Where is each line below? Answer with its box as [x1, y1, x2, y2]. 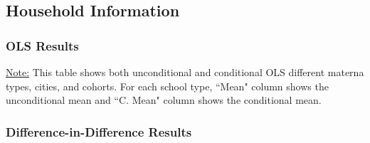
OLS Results [6, 36, 79, 54]
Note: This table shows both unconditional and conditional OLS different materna [6, 65, 364, 79]
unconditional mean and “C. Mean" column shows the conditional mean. [6, 92, 322, 107]
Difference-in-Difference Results [6, 122, 192, 140]
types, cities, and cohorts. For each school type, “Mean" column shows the [6, 78, 329, 93]
